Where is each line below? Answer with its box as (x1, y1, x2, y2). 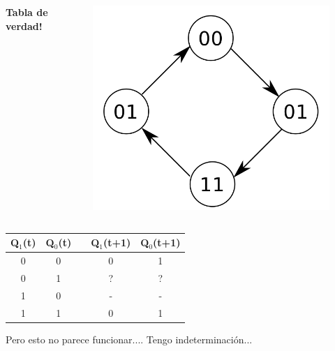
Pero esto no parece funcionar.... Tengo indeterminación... (6, 331, 253, 346)
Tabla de (6, 5, 48, 19)
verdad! (6, 18, 43, 33)
